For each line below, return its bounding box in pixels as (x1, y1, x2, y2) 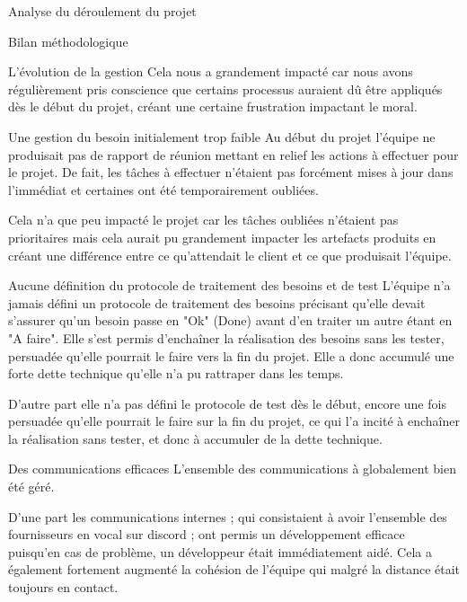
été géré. (8, 477, 55, 496)
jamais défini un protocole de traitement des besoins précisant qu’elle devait (8, 293, 426, 312)
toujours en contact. (8, 578, 119, 597)
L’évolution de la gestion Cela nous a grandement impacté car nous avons (8, 62, 413, 81)
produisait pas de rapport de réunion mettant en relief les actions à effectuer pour (8, 145, 459, 164)
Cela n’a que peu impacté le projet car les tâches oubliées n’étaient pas (8, 210, 399, 229)
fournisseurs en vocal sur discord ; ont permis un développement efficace (8, 525, 405, 544)
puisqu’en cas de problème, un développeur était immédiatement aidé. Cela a (8, 542, 432, 561)
